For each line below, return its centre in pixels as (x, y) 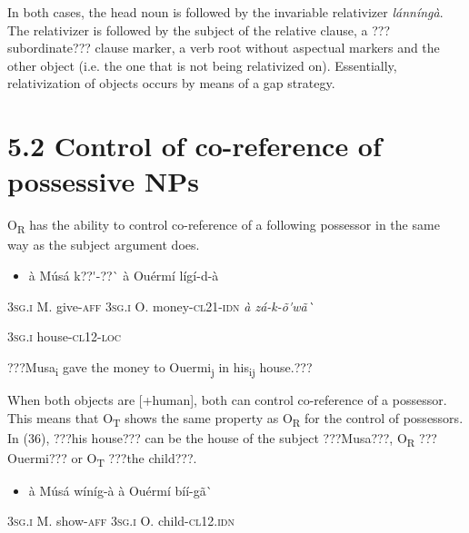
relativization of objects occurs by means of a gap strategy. (171, 83)
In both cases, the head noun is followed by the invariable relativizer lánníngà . (225, 12)
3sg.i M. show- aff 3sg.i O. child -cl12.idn (121, 521)
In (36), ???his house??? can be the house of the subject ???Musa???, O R (211, 439)
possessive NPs (103, 181)
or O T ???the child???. (134, 459)
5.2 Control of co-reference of (195, 146)
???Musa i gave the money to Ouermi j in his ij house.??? (160, 368)
